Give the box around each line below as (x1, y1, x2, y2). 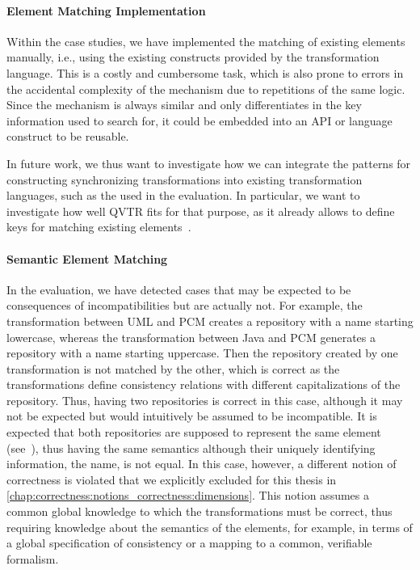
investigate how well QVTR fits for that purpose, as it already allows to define (6, 202, 395, 219)
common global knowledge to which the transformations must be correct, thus (6, 503, 393, 520)
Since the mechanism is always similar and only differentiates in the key (6, 96, 362, 113)
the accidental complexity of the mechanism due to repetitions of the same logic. (6, 80, 405, 97)
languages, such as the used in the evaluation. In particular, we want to (6, 187, 360, 204)
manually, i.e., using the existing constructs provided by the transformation (6, 49, 380, 65)
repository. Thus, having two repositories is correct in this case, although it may (6, 391, 403, 408)
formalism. (6, 550, 59, 567)
